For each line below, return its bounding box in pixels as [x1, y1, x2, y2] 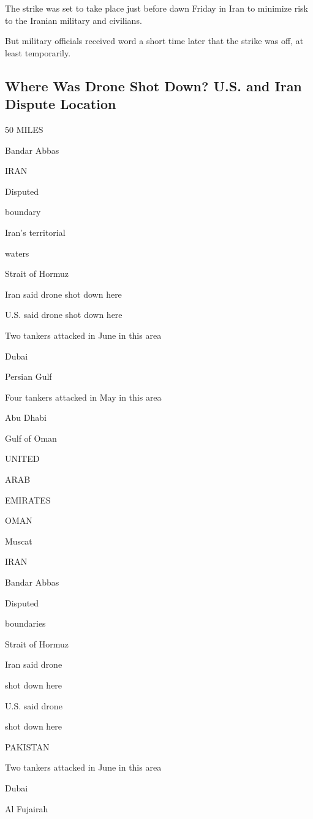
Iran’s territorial [5, 225, 66, 238]
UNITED [5, 452, 40, 465]
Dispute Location [5, 94, 116, 113]
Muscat [5, 534, 32, 547]
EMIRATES [5, 493, 51, 506]
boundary [5, 205, 41, 218]
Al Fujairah [5, 802, 48, 815]
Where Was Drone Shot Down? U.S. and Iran [5, 76, 302, 95]
